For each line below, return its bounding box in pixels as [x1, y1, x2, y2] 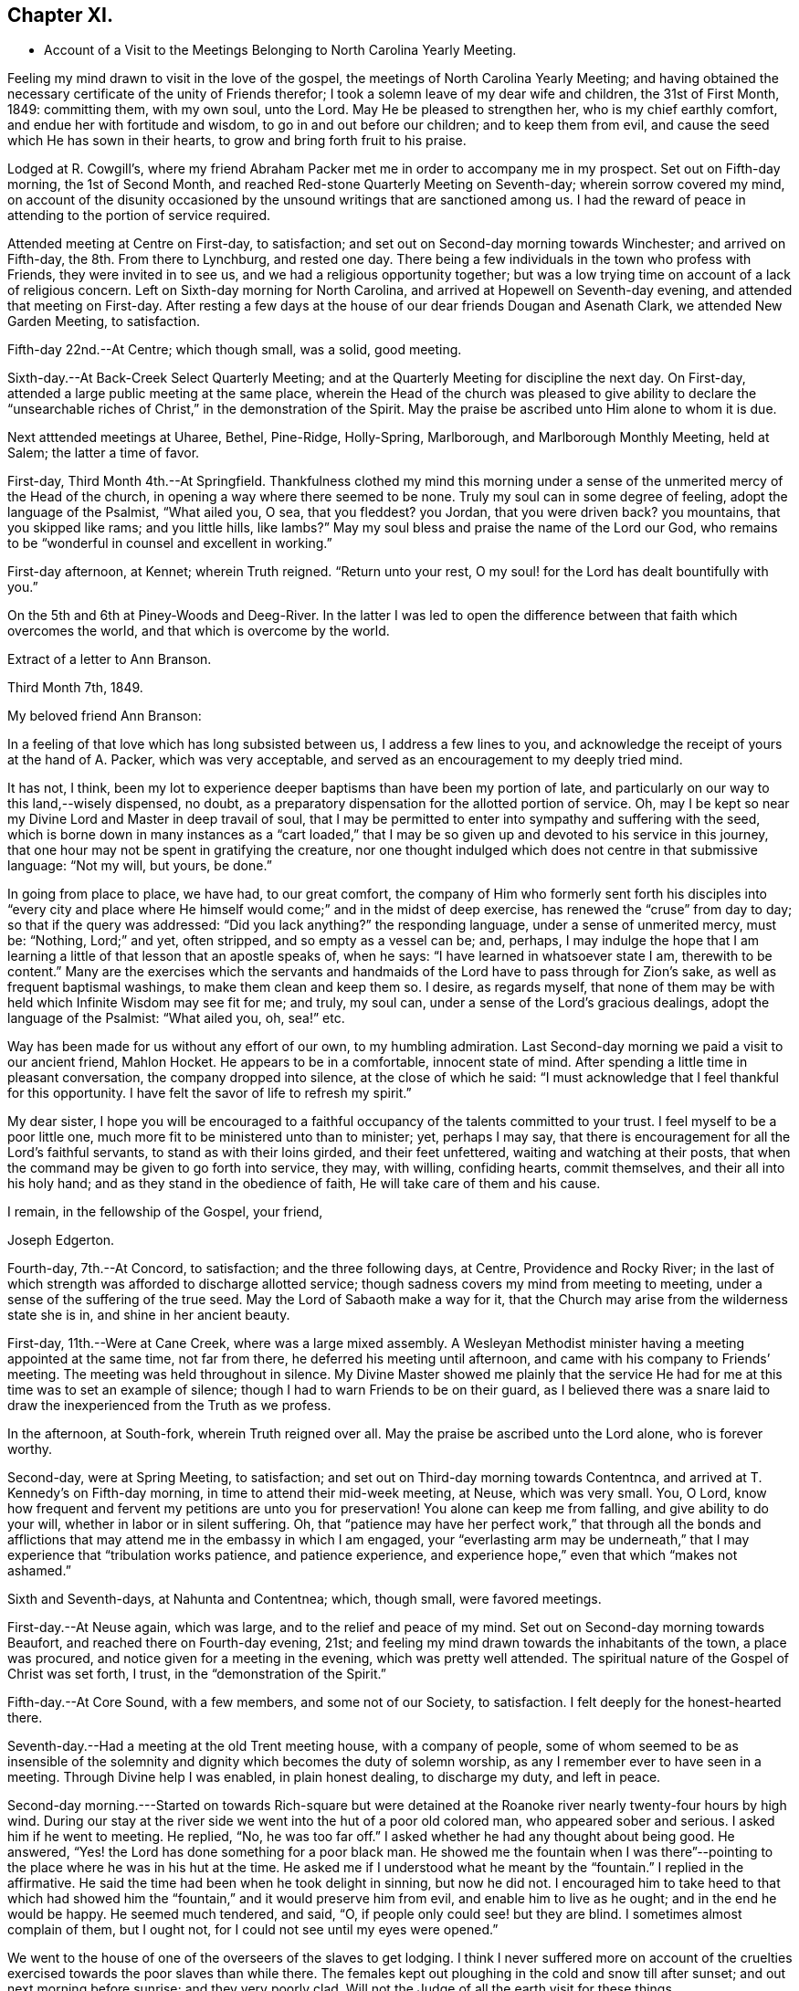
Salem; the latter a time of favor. [7, 445, 200, 461]
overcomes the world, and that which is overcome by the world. [7, 623, 390, 639]
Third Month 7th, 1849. [7, 679, 143, 696]
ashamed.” [7, 1563, 71, 1579]
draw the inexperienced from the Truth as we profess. [7, 1397, 331, 1414]
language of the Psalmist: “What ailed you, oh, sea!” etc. [7, 1010, 345, 1027]
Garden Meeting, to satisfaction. [7, 313, 200, 330]
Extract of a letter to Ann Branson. [7, 651, 212, 668]
